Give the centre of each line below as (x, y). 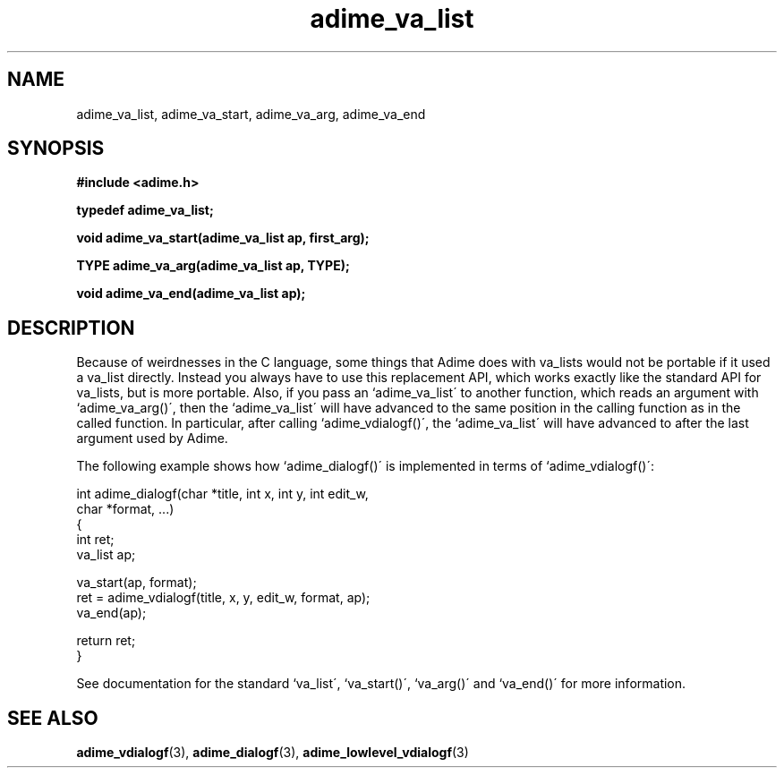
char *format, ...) (125, 509)
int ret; (95, 540)
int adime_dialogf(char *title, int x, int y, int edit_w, (222, 494)
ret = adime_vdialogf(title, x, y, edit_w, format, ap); (223, 598)
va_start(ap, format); (136, 583)
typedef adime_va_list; (145, 210)
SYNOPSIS (56, 149)
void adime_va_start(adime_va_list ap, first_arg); (223, 238)
